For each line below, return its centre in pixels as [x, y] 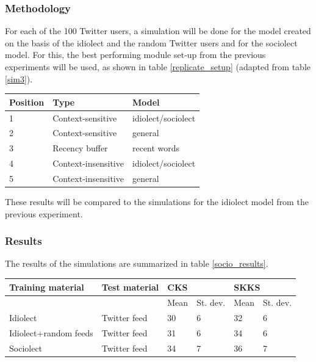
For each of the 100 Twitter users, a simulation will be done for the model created [158, 31]
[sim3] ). [19, 78]
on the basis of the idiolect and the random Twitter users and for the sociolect [151, 42]
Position [27, 102]
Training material [47, 287]
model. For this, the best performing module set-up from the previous [135, 55]
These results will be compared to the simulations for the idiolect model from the [157, 201]
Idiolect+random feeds [51, 333]
